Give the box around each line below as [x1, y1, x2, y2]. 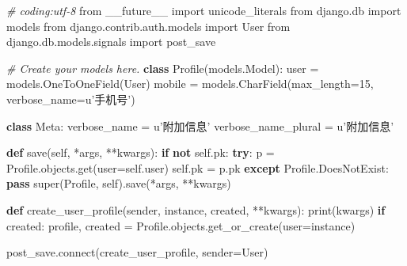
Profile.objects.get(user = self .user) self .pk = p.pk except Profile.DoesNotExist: [6, 159, 389, 176]
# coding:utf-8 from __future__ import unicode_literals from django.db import [6, 2, 401, 18]
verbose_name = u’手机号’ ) [6, 90, 135, 107]
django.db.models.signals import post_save [6, 33, 216, 50]
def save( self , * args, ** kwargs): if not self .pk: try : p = [6, 144, 275, 161]
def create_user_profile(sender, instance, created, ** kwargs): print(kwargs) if [6, 201, 386, 218]
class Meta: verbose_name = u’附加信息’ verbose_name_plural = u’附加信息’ [6, 117, 394, 134]
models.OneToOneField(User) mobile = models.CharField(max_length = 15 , [6, 75, 374, 92]
